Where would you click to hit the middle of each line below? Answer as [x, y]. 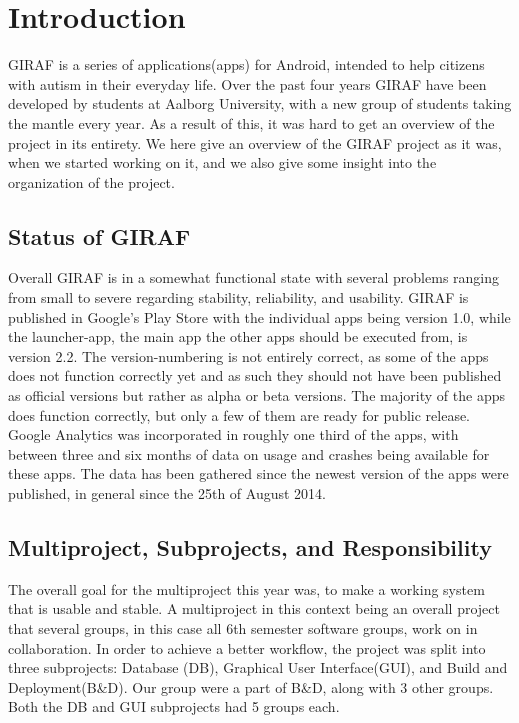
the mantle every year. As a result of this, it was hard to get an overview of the [251, 122]
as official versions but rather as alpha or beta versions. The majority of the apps [256, 395]
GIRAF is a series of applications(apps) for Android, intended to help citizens [246, 64]
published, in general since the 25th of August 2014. [167, 493]
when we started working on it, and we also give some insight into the [222, 162]
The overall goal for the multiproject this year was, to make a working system [246, 588]
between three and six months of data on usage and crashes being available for [249, 453]
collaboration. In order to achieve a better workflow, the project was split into [247, 647]
